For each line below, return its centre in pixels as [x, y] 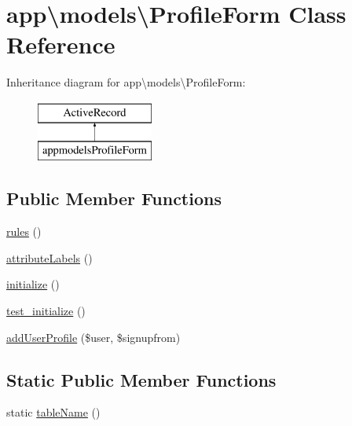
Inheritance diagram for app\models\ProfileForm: [126, 82]
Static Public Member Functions [141, 379]
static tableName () [53, 412]
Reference [61, 44]
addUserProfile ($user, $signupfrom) [93, 337]
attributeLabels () [49, 257]
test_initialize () [46, 311]
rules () [24, 231]
